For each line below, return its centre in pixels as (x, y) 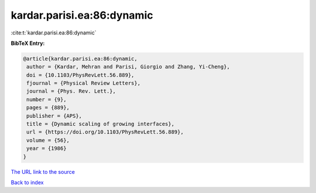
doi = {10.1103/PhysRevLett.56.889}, (80, 75)
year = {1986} (47, 148)
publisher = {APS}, (54, 116)
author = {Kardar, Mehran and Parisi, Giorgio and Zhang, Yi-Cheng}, (128, 67)
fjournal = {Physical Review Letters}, (83, 83)
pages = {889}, (48, 108)
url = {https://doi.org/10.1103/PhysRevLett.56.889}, (105, 132)
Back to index (27, 182)
